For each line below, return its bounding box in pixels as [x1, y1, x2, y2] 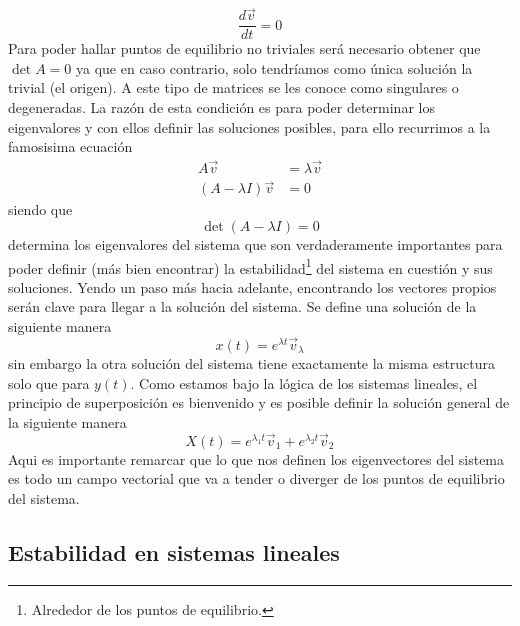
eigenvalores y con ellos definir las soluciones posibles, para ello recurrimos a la [8, 116, 491, 137]
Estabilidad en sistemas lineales [8, 537, 340, 567]
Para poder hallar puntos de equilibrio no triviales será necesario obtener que [8, 38, 481, 59]
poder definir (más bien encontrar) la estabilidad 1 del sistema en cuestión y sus [8, 254, 493, 278]
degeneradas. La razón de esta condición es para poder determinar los [8, 97, 435, 118]
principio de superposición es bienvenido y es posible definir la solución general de [8, 392, 510, 413]
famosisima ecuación [8, 136, 133, 157]
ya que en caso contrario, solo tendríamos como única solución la [76, 57, 473, 78]
